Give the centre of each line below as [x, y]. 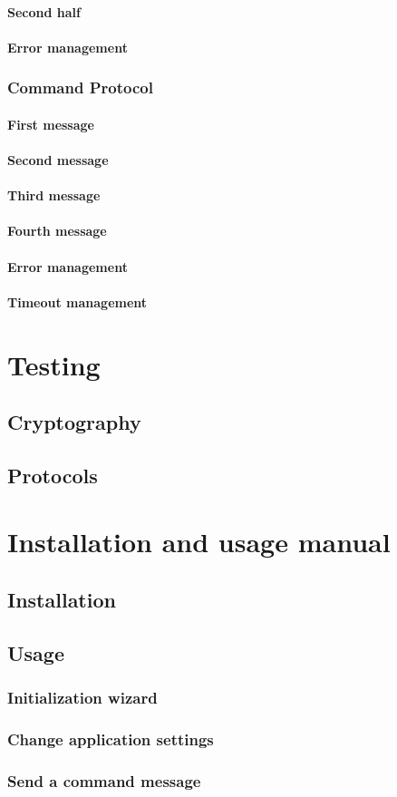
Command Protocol [80, 87]
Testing [54, 364]
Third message [54, 195]
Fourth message [57, 231]
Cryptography [74, 422]
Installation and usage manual [199, 542]
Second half [44, 11]
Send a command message [104, 780]
